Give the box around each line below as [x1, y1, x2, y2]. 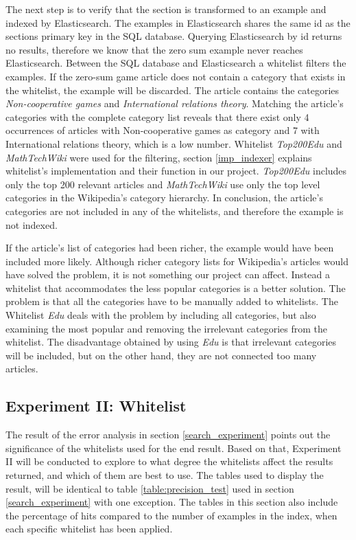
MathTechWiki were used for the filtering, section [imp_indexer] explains [5, 150, 312, 164]
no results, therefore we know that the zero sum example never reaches [5, 42, 303, 56]
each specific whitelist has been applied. [5, 521, 173, 536]
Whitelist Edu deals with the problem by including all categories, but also [5, 308, 316, 322]
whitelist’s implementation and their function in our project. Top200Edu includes [5, 164, 347, 178]
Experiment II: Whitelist [5, 395, 187, 416]
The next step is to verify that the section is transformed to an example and [5, 2, 327, 16]
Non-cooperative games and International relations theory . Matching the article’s [5, 96, 344, 111]
